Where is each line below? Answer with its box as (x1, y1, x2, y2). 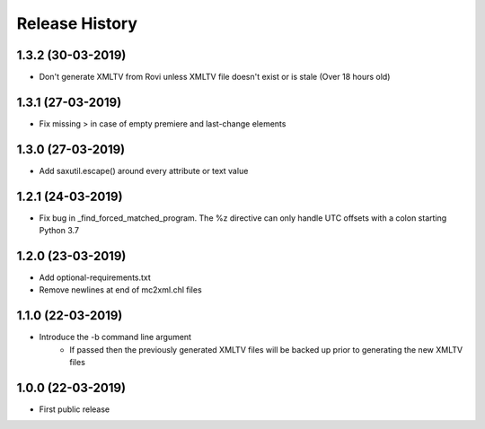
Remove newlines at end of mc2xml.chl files (39, 285, 202, 295)
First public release (39, 404, 110, 415)
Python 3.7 (39, 225, 80, 236)
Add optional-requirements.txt (39, 272, 152, 283)
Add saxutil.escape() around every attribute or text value (39, 165, 249, 176)
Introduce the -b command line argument (39, 332, 192, 343)
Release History (16, 13, 138, 33)
